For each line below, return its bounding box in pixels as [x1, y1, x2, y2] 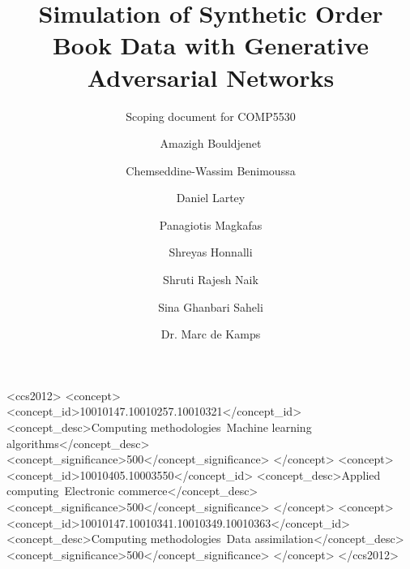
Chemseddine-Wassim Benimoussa [126, 162, 296, 179]
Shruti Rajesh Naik [163, 271, 258, 288]
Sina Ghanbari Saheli [158, 298, 263, 315]
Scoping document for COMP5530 [126, 107, 296, 124]
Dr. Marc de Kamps [160, 325, 261, 343]
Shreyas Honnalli [169, 244, 253, 261]
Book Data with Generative [52, 28, 369, 62]
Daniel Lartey [176, 189, 246, 206]
